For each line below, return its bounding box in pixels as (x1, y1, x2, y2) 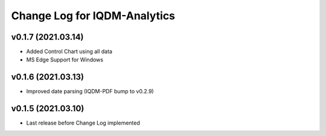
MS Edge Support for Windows (26, 56, 104, 63)
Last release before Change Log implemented (26, 119, 140, 126)
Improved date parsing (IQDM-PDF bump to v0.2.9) (26, 88, 154, 95)
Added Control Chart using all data (26, 48, 113, 55)
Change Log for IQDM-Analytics (11, 9, 175, 22)
